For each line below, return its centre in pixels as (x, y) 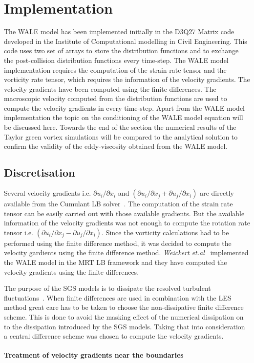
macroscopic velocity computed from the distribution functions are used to (116, 98)
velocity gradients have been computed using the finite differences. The (110, 89)
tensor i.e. (19, 232)
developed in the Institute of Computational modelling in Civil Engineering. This (126, 41)
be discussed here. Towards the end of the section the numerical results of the (120, 127)
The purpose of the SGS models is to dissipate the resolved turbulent (107, 288)
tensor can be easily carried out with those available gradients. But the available (124, 213)
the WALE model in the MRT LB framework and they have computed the (116, 262)
